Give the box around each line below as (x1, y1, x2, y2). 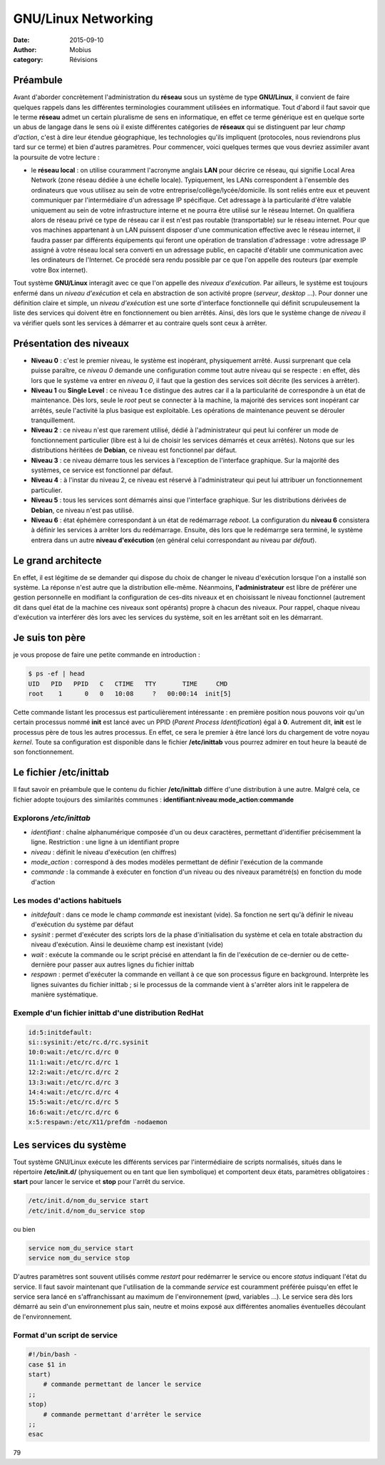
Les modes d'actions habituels (13, 895, 122, 905)
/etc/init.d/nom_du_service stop (28, 1206, 145, 1215)
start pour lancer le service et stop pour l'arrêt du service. (13, 1178, 185, 1186)
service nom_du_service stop (28, 1254, 130, 1262)
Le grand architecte (13, 554, 103, 566)
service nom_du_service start (28, 1244, 134, 1252)
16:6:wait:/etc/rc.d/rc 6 (28, 1108, 119, 1116)
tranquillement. (31, 416, 76, 424)
